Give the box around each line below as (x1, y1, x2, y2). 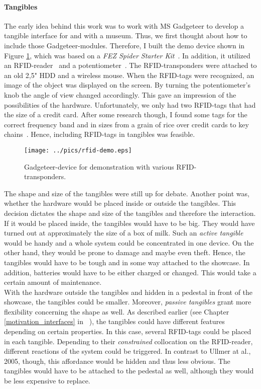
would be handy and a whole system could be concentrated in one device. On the (4, 237, 254, 248)
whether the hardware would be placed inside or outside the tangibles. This (4, 198, 236, 208)
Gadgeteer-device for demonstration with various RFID (24, 161, 194, 172)
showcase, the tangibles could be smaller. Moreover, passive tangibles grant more (4, 296, 251, 307)
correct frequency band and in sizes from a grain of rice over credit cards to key (4, 119, 249, 129)
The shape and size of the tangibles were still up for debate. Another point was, (4, 188, 249, 198)
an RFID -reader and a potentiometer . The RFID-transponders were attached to (4, 60, 257, 70)
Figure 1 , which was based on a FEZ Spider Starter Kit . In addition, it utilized (4, 50, 250, 60)
